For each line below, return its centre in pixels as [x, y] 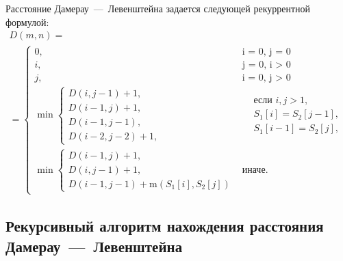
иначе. [255, 170]
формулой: [27, 22]
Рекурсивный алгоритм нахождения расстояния [165, 226]
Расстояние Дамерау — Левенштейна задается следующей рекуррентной [158, 8]
